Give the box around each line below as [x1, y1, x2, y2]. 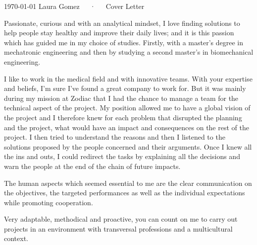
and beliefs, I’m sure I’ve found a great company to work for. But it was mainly [4, 83, 246, 93]
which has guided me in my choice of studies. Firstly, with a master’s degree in [4, 37, 243, 47]
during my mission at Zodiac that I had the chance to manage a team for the [4, 92, 239, 103]
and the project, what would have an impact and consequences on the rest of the [4, 122, 249, 132]
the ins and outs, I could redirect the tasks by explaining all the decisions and [4, 151, 240, 162]
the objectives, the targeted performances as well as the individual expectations [4, 187, 245, 198]
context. [4, 233, 28, 244]
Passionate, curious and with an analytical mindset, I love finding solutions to [4, 17, 240, 28]
